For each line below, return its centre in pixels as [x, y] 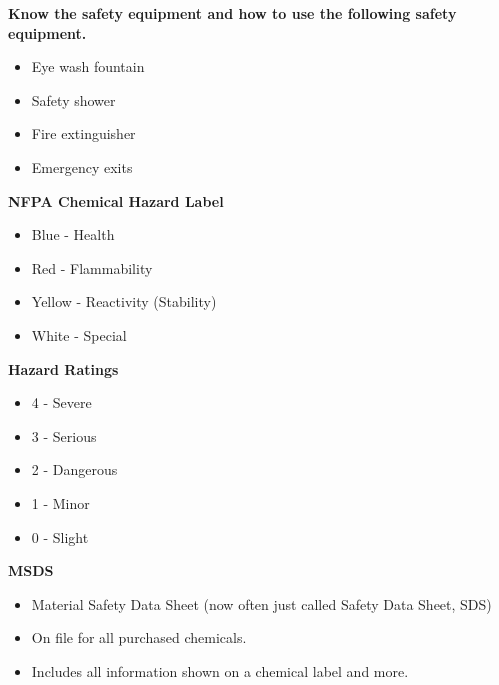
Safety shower [73, 99]
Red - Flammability [92, 267]
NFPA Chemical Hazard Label [116, 200]
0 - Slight [60, 536]
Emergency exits [82, 166]
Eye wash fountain [88, 66]
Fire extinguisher [83, 133]
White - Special [79, 334]
